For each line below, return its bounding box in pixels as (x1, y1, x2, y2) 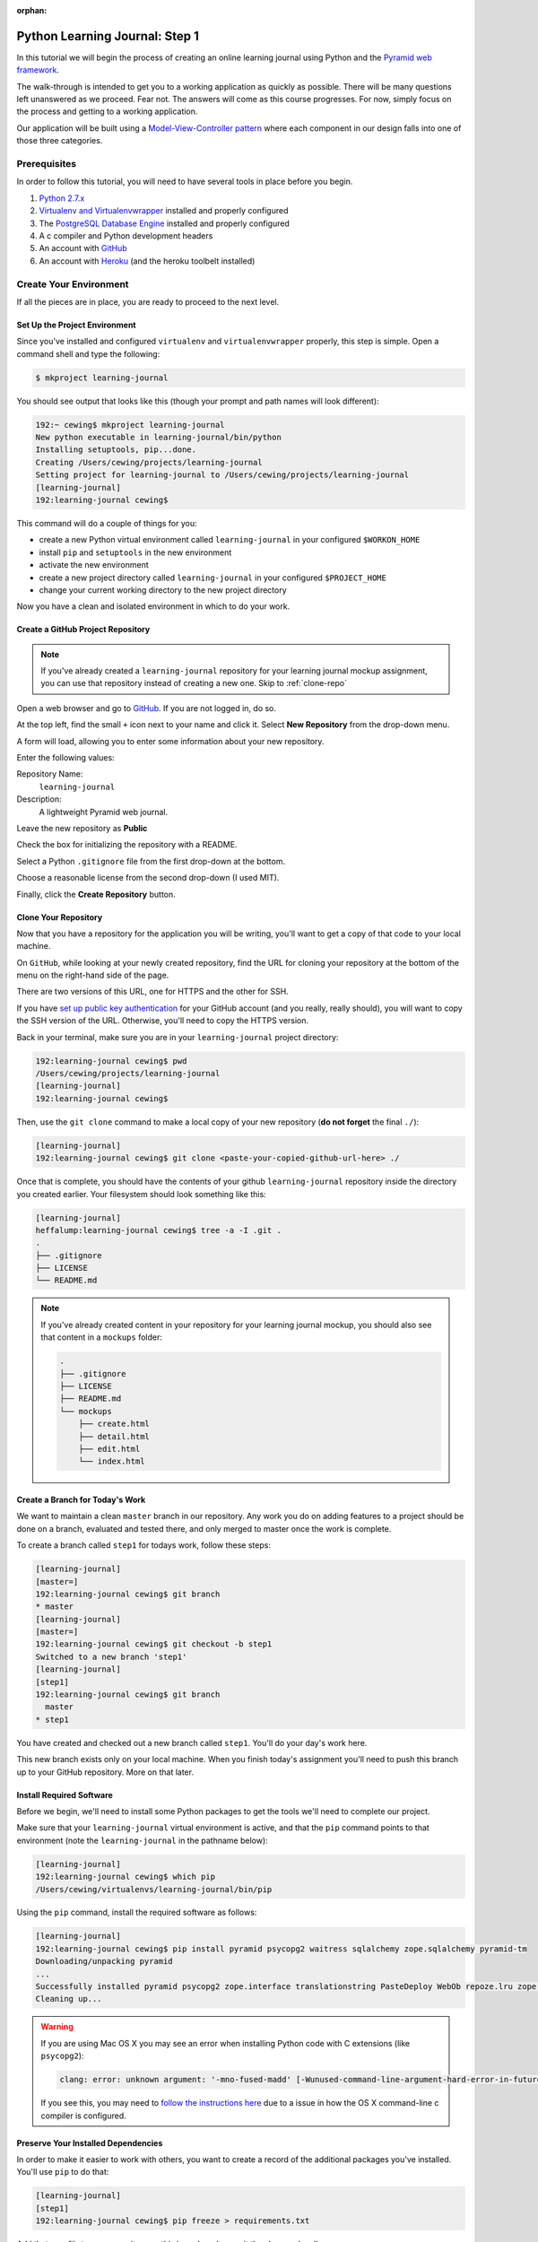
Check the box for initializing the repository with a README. (16, 839, 238, 850)
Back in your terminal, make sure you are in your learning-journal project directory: (16, 1031, 339, 1042)
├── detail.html (78, 1431, 150, 1441)
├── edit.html (78, 1444, 141, 1454)
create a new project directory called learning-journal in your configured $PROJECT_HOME (39, 572, 387, 583)
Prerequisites (16, 158, 76, 170)
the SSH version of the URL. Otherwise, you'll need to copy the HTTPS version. (16, 1015, 309, 1026)
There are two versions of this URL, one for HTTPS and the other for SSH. (16, 986, 289, 997)
